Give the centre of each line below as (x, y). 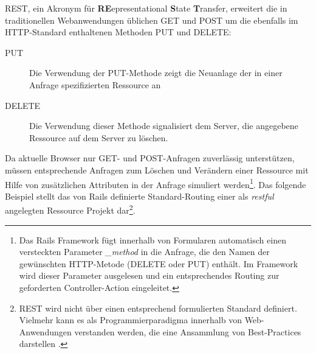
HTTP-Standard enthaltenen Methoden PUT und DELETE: (118, 32)
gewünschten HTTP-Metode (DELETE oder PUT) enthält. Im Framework (159, 263)
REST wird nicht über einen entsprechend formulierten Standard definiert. (158, 308)
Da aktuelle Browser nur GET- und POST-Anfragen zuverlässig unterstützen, (150, 158)
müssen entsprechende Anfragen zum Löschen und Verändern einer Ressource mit (157, 170)
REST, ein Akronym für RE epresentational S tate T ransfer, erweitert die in (146, 8)
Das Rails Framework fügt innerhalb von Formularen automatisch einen (153, 239)
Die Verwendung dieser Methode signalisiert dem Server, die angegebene (164, 126)
